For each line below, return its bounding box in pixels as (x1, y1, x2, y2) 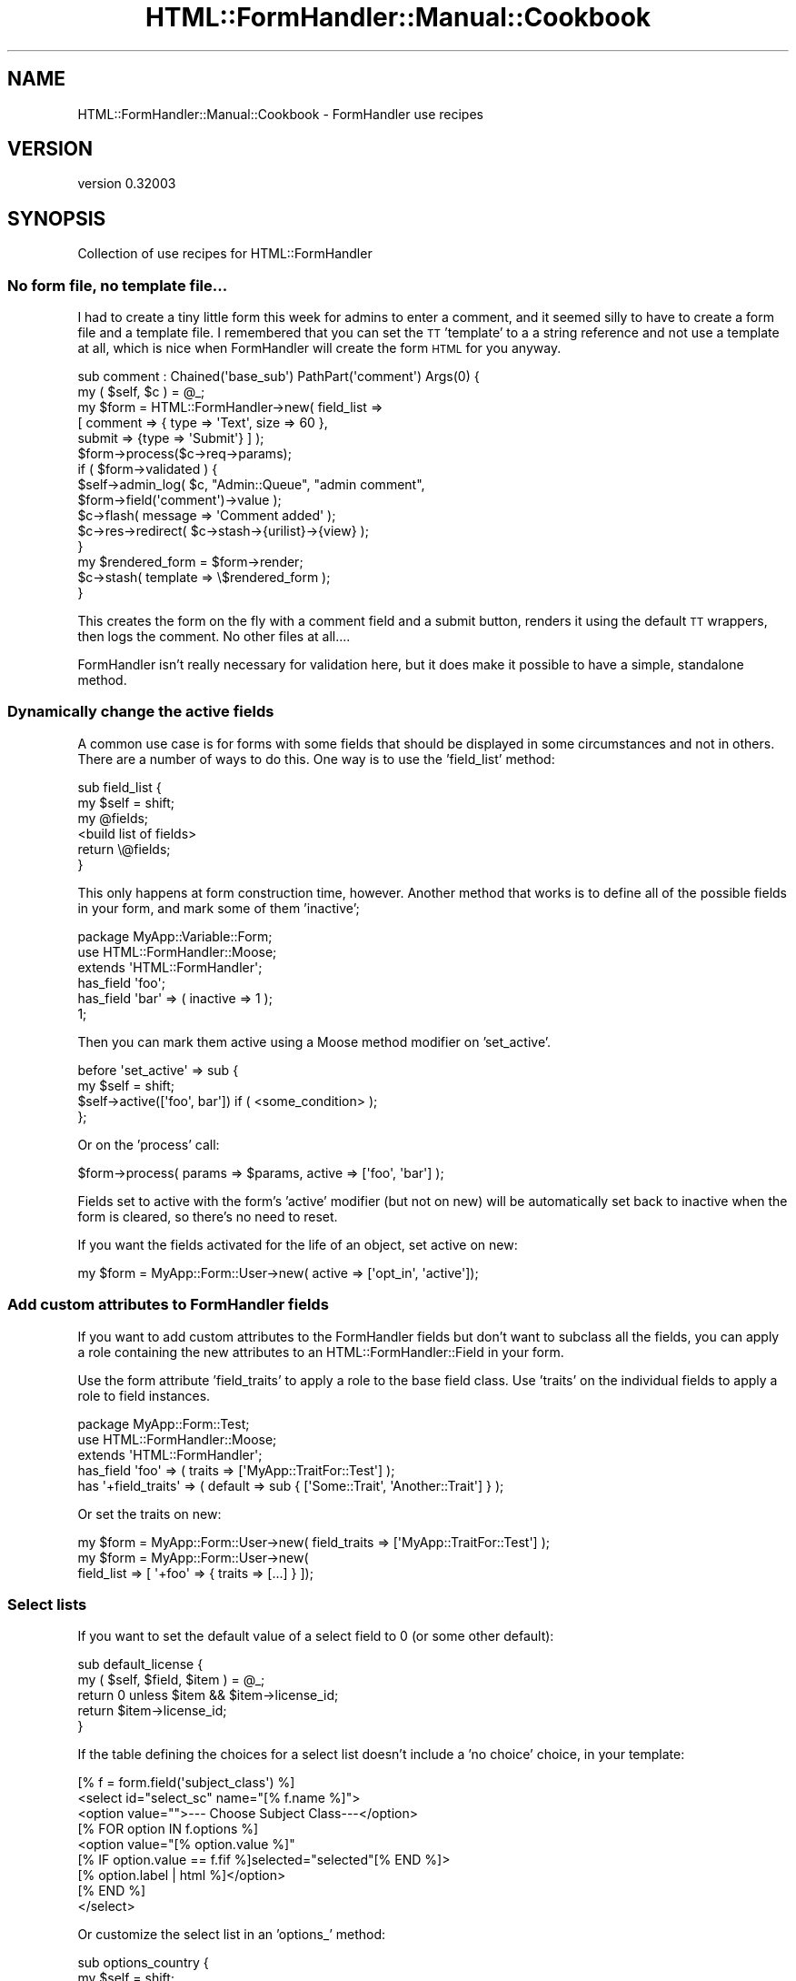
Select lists (7, 1594, 87, 1614)
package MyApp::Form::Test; (77, 1415, 250, 1432)
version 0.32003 (77, 176, 176, 192)
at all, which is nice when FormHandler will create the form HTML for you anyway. (77, 340, 562, 357)
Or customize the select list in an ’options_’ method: (77, 1926, 386, 1943)
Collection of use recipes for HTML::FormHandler (77, 246, 373, 262)
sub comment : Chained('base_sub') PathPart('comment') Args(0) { (77, 368, 480, 385)
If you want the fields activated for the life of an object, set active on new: (77, 1236, 518, 1252)
